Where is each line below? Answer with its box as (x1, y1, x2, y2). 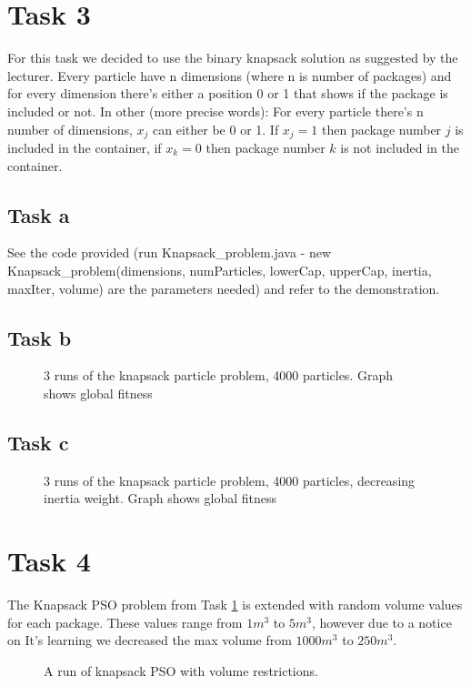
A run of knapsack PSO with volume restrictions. (44, 661, 318, 680)
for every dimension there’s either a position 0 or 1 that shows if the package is (7, 84, 448, 103)
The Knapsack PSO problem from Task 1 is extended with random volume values (7, 595, 463, 614)
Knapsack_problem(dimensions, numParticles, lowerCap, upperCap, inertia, (7, 260, 432, 279)
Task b (7, 323, 72, 351)
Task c (7, 428, 69, 456)
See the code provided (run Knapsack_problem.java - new (7, 243, 332, 262)
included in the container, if (7, 137, 162, 156)
